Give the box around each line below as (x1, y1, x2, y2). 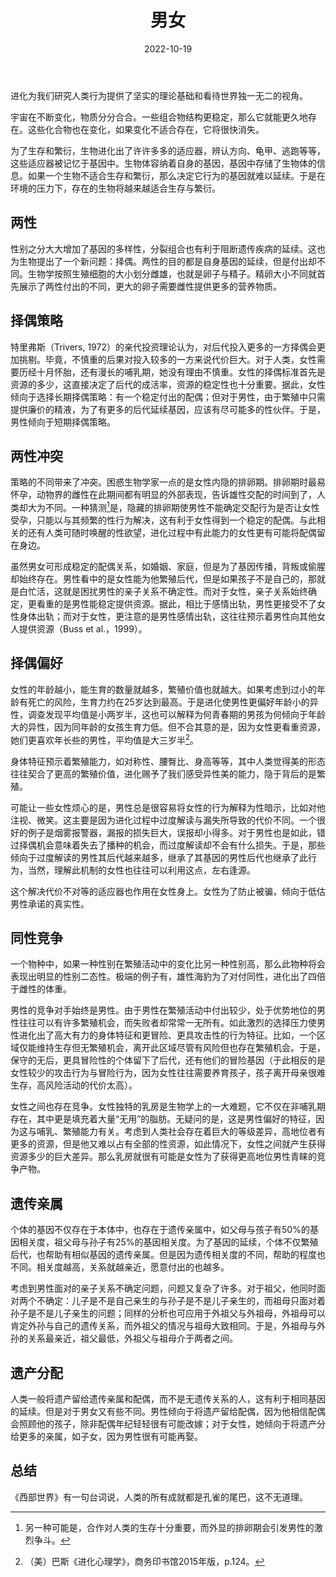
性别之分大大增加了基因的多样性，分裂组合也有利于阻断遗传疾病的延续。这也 (10, 242, 326, 255)
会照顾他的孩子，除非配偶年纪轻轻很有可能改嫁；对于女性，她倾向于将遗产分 (10, 1417, 326, 1430)
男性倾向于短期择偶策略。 (10, 416, 116, 428)
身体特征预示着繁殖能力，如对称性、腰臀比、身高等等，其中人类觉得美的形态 (10, 755, 326, 767)
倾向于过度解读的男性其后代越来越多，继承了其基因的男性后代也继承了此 (10, 851, 308, 863)
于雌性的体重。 (10, 983, 72, 995)
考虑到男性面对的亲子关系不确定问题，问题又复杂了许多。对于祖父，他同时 (10, 1282, 317, 1295)
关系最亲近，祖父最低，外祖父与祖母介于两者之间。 (27, 1332, 238, 1345)
